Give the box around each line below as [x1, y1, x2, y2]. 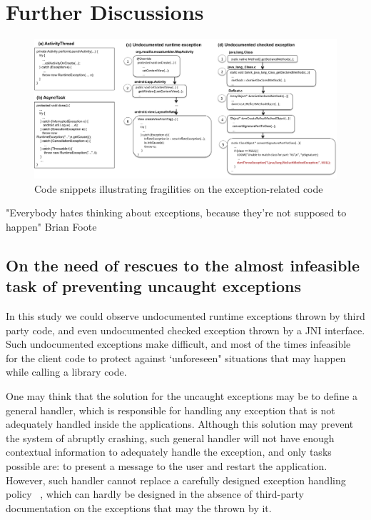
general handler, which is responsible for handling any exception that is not [6, 402, 335, 417]
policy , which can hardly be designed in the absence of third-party [6, 486, 304, 501]
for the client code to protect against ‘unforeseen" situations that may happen [6, 350, 346, 365]
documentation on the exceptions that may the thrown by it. [6, 500, 272, 515]
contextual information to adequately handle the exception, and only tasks [6, 444, 332, 459]
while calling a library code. [6, 364, 127, 379]
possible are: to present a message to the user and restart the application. [6, 459, 327, 474]
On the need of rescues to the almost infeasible [6, 254, 360, 276]
